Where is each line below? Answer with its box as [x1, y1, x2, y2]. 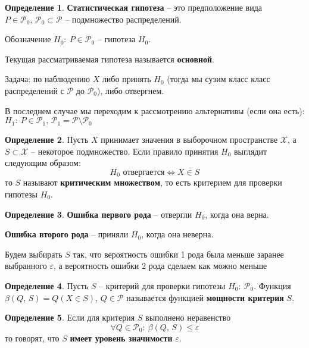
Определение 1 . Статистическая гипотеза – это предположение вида [5, 1, 263, 13]
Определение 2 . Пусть [5, 133, 89, 146]
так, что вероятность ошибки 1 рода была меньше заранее [73, 247, 284, 260]
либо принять [102, 73, 151, 85]
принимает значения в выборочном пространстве [101, 133, 278, 146]
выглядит [234, 145, 267, 157]
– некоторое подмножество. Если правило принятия [31, 145, 219, 157]
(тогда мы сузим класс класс [167, 73, 270, 85]
